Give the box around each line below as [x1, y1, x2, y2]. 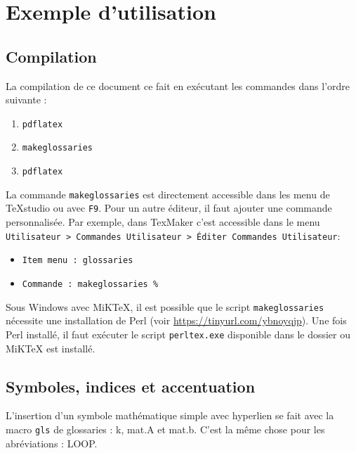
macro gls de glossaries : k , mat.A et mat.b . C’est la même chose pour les [6, 421, 325, 436]
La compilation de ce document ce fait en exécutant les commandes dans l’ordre [6, 78, 350, 93]
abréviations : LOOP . [6, 435, 98, 450]
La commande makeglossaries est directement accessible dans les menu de [6, 186, 330, 201]
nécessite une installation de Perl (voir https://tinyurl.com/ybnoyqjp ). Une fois [6, 313, 347, 328]
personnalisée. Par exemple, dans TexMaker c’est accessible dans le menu [6, 215, 320, 229]
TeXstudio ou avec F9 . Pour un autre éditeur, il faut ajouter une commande [6, 200, 332, 215]
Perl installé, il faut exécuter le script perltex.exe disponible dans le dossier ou [6, 326, 351, 341]
